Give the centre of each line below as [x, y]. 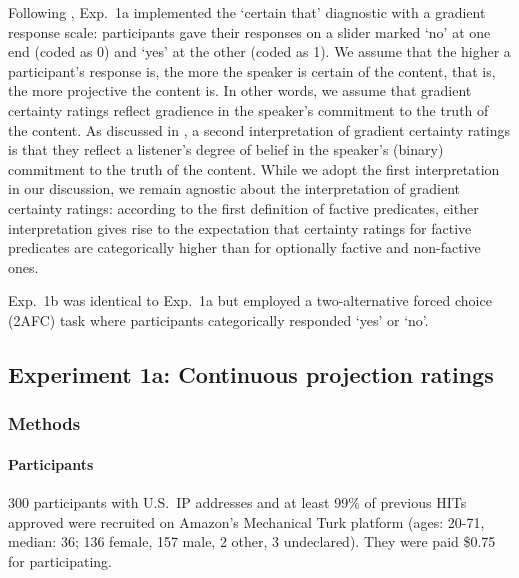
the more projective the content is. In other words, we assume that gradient [240, 90]
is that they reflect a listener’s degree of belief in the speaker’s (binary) [226, 149]
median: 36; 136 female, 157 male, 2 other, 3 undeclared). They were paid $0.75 [252, 541]
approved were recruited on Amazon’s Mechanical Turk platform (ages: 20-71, [246, 521]
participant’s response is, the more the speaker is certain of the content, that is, [252, 70]
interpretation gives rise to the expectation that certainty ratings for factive [240, 227]
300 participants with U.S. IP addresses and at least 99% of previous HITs [237, 501]
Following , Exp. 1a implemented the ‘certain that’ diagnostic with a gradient [247, 12]
